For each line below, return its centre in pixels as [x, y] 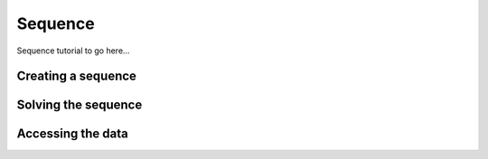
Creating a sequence [77, 76]
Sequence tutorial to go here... [73, 51]
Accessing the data [72, 134]
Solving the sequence [80, 105]
